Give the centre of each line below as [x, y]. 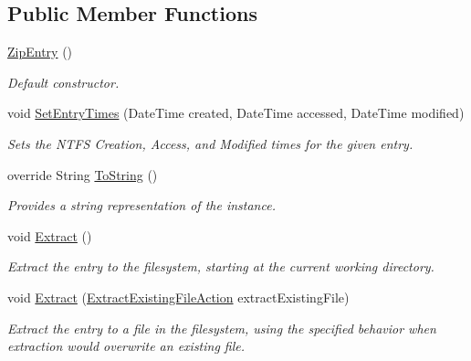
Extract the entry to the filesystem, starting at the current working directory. [221, 266]
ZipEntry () [40, 52]
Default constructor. [63, 82]
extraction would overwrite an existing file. [126, 346]
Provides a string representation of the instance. [141, 205]
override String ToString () [83, 174]
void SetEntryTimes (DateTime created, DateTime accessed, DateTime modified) [236, 113]
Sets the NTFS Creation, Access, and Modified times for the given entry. [210, 143]
